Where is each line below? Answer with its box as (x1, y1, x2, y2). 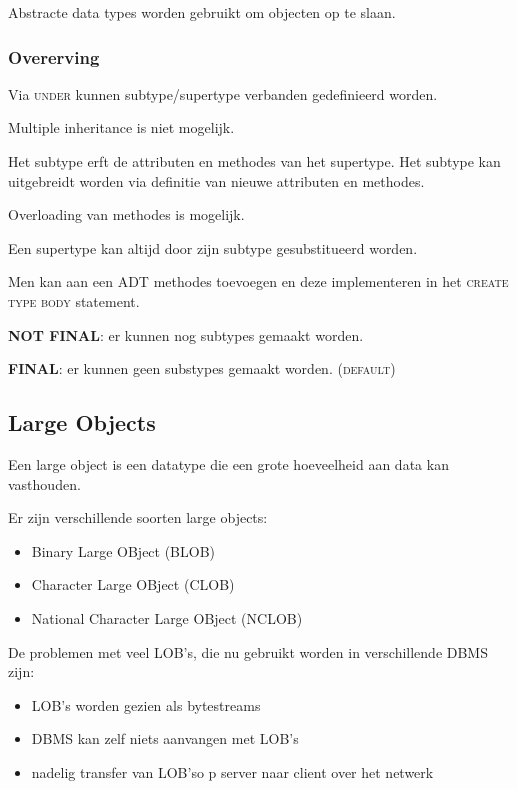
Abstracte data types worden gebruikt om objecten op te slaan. (8, 2, 396, 22)
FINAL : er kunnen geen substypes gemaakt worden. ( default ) (8, 358, 396, 379)
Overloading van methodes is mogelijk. (8, 204, 245, 225)
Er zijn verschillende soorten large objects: (8, 507, 268, 528)
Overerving (8, 44, 100, 69)
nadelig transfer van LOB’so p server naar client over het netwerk (31, 761, 434, 782)
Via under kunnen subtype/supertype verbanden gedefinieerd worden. (8, 83, 438, 104)
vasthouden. (8, 473, 81, 494)
